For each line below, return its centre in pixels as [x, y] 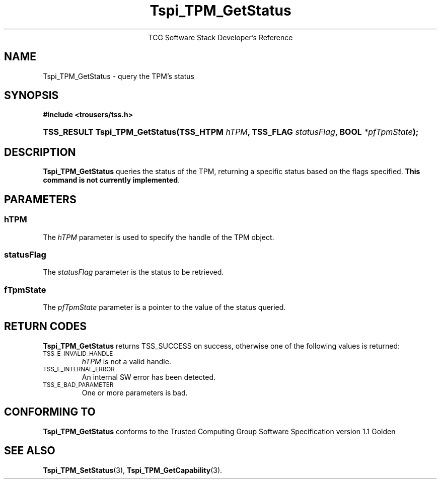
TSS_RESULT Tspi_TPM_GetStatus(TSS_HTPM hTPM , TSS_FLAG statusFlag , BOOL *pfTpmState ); [231, 132]
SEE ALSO [30, 451]
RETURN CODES [46, 327]
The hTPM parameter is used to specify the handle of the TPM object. [159, 237]
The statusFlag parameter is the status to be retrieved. [133, 272]
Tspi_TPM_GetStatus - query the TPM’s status [119, 76]
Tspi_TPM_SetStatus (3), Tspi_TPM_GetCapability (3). [133, 470]
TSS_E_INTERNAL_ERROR [79, 369]
